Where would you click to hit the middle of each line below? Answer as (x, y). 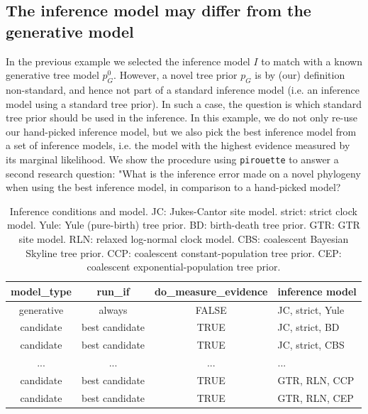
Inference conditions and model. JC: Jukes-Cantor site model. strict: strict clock (183, 211)
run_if (113, 291)
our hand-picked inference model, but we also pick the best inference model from (181, 131)
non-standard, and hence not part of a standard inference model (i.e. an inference (183, 89)
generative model (70, 31)
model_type (41, 291)
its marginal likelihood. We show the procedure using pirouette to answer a (172, 159)
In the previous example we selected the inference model (128, 61)
